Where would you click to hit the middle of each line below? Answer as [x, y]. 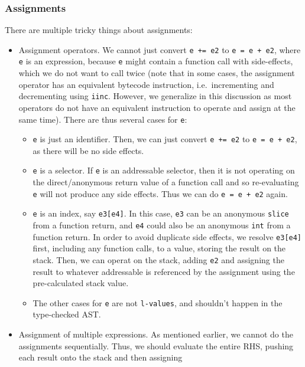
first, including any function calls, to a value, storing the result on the [159, 248]
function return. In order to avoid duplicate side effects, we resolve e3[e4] [167, 236]
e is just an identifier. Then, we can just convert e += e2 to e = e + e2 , [165, 139]
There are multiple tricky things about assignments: [99, 30]
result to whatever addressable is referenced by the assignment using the [164, 271]
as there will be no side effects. [88, 150]
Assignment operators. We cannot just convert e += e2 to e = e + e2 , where [160, 49]
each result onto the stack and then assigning [100, 357]
